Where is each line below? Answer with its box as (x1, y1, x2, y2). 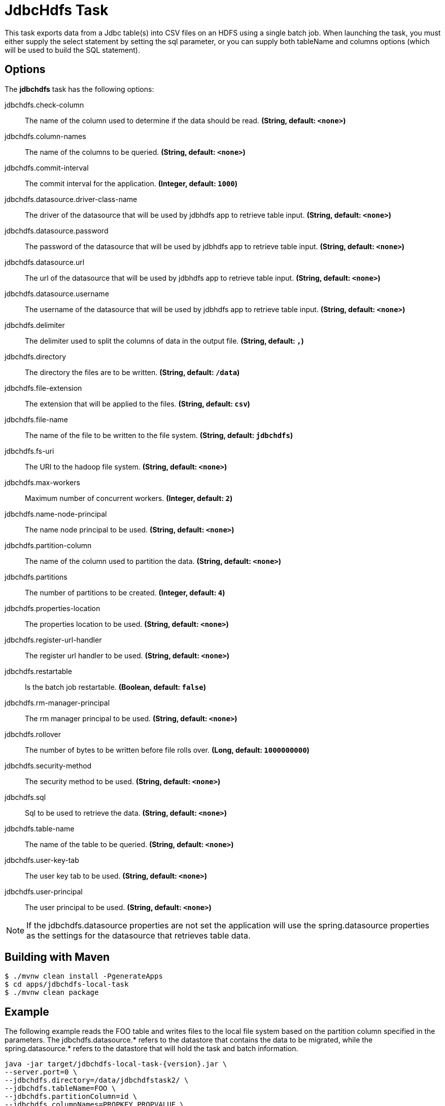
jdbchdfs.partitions (5, 572, 67, 581)
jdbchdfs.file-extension (5, 383, 82, 392)
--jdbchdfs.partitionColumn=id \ (5, 1092, 138, 1101)
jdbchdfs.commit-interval (5, 163, 89, 172)
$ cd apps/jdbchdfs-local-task (5, 980, 129, 989)
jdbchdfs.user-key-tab (5, 855, 79, 864)
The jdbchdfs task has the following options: (5, 84, 154, 93)
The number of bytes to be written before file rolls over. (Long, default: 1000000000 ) (25, 745, 310, 754)
